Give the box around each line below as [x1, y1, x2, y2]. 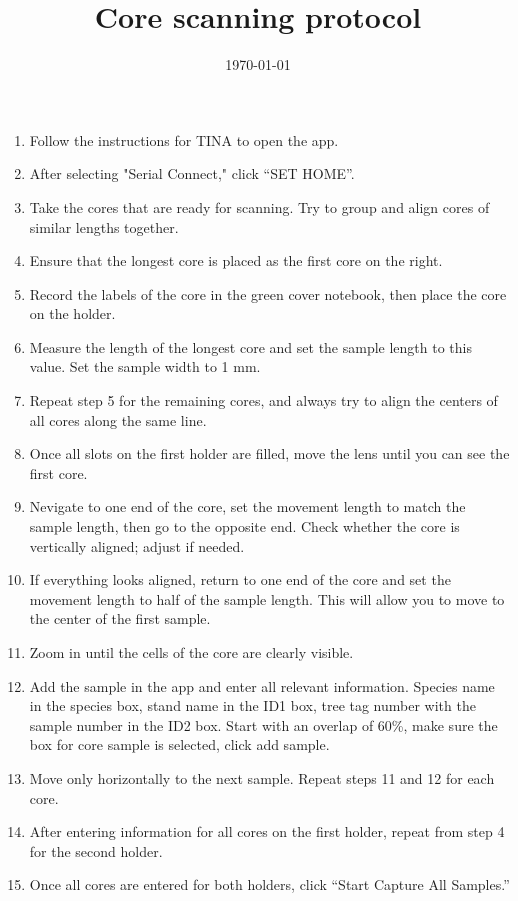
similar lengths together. [29, 216, 179, 237]
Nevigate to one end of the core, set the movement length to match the [29, 496, 466, 517]
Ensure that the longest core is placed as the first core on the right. [29, 250, 443, 271]
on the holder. [29, 303, 116, 324]
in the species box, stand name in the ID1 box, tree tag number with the [29, 695, 476, 716]
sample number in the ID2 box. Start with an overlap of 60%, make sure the [29, 714, 498, 735]
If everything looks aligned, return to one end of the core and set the [29, 569, 451, 590]
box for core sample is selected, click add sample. [29, 734, 330, 755]
